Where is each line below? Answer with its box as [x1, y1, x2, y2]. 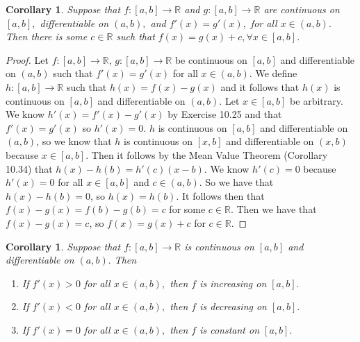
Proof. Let [6, 52, 49, 67]
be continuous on [174, 52, 247, 67]
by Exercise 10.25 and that [167, 107, 282, 121]
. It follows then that [176, 188, 265, 203]
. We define [249, 66, 297, 80]
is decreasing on [199, 299, 267, 314]
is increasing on [199, 275, 267, 290]
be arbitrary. [290, 93, 343, 108]
